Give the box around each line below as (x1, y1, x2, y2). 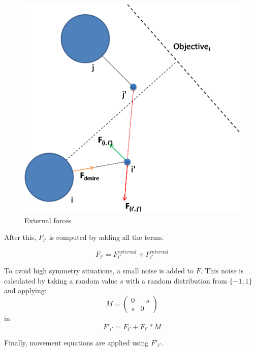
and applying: (4, 285, 47, 296)
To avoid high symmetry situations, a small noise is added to (4, 265, 194, 276)
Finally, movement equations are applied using (4, 337, 149, 347)
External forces (24, 215, 72, 225)
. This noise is (200, 265, 244, 276)
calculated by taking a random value (4, 275, 118, 286)
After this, (4, 232, 37, 242)
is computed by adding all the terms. (49, 232, 164, 242)
